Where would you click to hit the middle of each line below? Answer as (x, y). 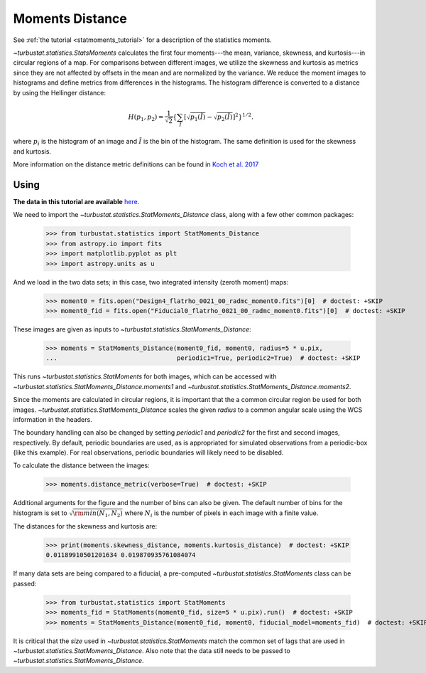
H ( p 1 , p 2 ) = (146, 117)
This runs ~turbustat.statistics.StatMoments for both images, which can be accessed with (145, 376)
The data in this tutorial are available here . (76, 202)
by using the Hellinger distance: (60, 92)
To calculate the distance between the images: (81, 465)
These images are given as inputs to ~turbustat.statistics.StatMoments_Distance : (132, 329)
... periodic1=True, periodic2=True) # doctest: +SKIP (203, 358)
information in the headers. (53, 419)
